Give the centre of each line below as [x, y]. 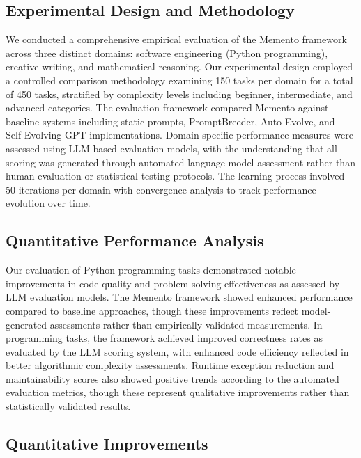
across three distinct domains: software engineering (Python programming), [167, 53]
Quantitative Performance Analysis [135, 240]
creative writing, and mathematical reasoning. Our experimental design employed [179, 66]
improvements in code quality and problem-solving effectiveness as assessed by [173, 283]
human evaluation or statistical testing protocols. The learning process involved [175, 176]
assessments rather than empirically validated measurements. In [186, 324]
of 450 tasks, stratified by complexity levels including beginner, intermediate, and [179, 94]
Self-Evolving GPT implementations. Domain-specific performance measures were [179, 135]
